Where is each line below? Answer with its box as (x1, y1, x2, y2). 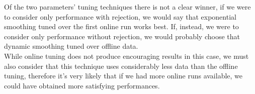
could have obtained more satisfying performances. (4, 80, 160, 90)
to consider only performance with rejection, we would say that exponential (4, 11, 236, 22)
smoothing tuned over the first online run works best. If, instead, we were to (4, 21, 239, 32)
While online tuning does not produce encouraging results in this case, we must (4, 50, 249, 61)
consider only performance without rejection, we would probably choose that (4, 31, 240, 41)
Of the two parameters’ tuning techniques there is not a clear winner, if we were (4, 2, 251, 12)
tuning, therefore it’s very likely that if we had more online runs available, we (4, 70, 243, 81)
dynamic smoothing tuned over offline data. (4, 41, 138, 51)
